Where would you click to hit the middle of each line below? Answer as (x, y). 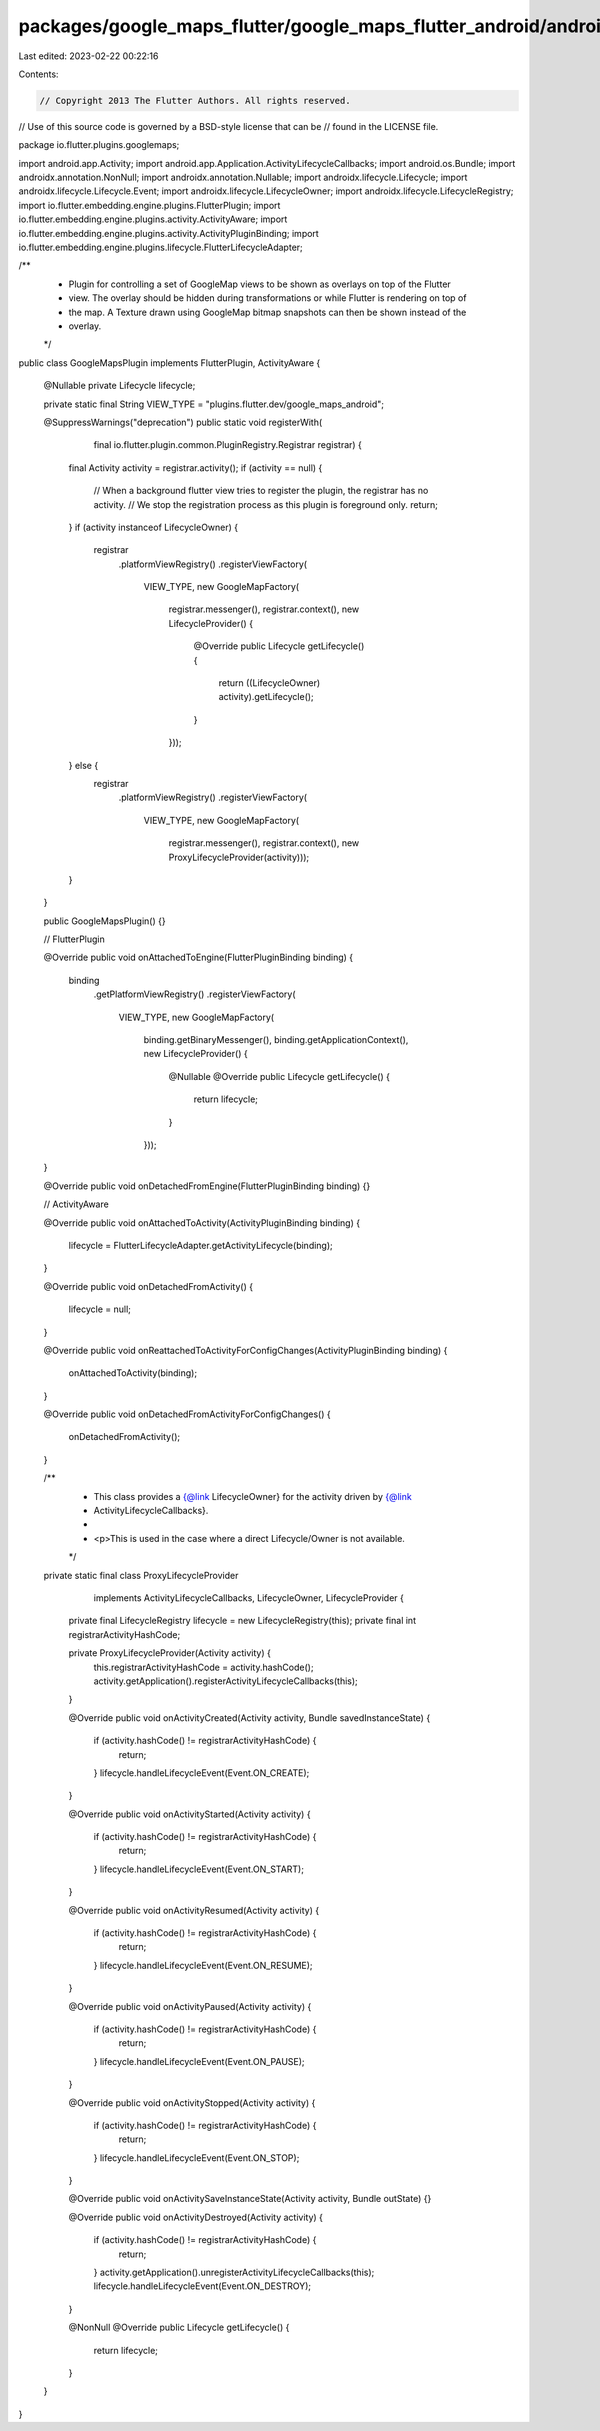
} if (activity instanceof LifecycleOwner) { (153, 527)
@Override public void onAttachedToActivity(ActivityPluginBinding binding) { (201, 1222)
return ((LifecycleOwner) (269, 683)
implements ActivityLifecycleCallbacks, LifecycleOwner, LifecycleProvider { (248, 1597)
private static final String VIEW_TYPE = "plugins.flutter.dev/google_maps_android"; (214, 404)
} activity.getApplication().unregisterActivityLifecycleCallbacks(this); (234, 2272)
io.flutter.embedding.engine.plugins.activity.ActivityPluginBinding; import (168, 233)
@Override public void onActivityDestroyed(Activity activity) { (196, 2217)
